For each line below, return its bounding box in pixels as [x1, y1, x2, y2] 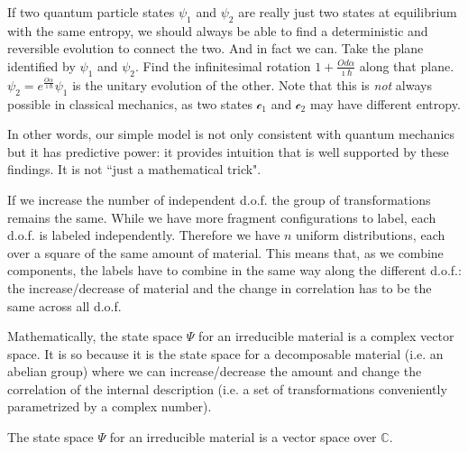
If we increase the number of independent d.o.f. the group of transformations [7, 189, 431, 208]
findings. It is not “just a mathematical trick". [7, 160, 262, 179]
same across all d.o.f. [7, 296, 122, 315]
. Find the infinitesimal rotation [135, 56, 311, 75]
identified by [7, 56, 76, 75]
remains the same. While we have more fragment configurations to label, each [7, 208, 436, 226]
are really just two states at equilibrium [238, 3, 457, 21]
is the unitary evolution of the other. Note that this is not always [72, 75, 432, 94]
